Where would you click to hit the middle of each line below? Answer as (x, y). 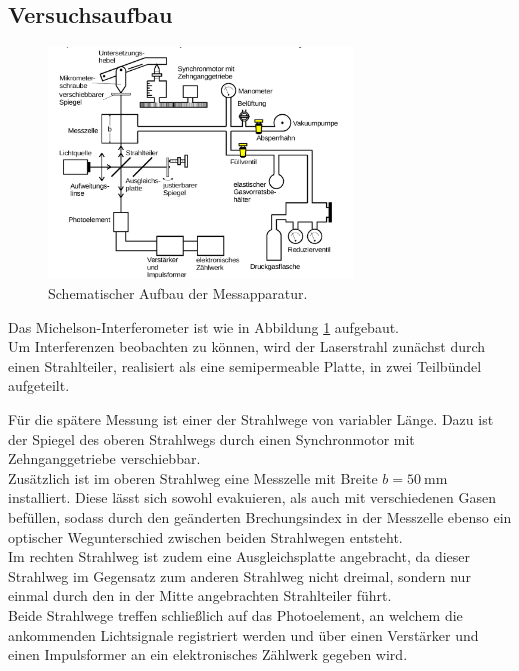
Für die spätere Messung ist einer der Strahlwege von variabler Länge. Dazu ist (251, 418)
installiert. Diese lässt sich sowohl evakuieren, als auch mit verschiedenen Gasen (252, 497)
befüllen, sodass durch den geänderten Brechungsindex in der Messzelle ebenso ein (260, 516)
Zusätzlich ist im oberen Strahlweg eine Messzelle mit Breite (193, 477)
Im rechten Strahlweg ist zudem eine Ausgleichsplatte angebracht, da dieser (239, 556)
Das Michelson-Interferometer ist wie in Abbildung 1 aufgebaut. (204, 326)
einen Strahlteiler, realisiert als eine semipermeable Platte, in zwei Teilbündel (245, 365)
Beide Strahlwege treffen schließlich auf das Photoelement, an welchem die (235, 614)
